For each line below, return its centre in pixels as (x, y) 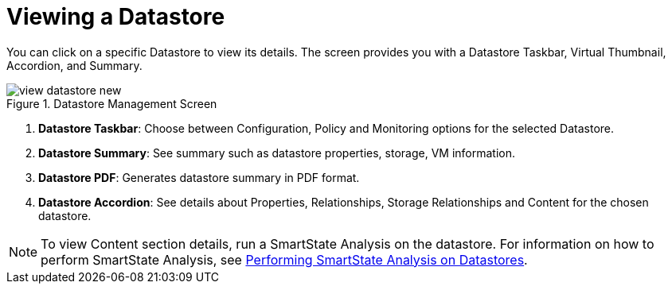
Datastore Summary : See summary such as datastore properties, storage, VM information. (277, 153)
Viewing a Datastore (116, 17)
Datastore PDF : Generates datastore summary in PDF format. (199, 177)
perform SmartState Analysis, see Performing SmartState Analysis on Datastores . (284, 259)
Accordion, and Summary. (74, 65)
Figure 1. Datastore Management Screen (112, 103)
